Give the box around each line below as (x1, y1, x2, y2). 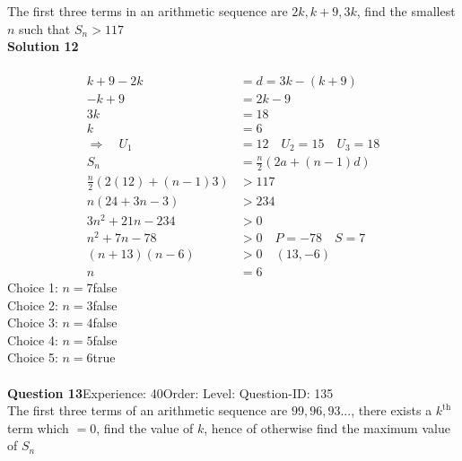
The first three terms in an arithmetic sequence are (7, 2, 288, 20)
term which (7, 418, 69, 437)
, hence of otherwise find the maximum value (204, 418, 450, 437)
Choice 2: (7, 295, 58, 314)
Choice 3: (7, 313, 58, 332)
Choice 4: (7, 330, 58, 349)
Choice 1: (7, 278, 58, 297)
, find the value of (96, 418, 194, 437)
